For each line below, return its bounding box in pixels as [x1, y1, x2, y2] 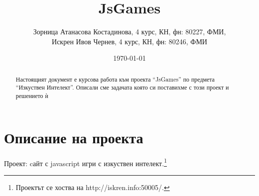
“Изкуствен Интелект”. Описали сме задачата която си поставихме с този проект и [15, 83, 229, 92]
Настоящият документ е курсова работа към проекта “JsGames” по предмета [15, 75, 215, 83]
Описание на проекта [4, 127, 143, 147]
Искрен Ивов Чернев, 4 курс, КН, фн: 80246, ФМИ [52, 36, 207, 46]
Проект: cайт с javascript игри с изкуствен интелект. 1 [4, 156, 167, 168]
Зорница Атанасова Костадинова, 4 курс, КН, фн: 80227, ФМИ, [33, 26, 226, 37]
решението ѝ [15, 92, 48, 100]
